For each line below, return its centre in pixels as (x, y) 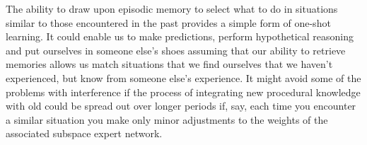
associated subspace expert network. (84, 133)
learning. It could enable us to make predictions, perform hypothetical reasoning (180, 36)
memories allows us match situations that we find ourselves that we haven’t (169, 64)
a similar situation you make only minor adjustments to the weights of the (167, 119)
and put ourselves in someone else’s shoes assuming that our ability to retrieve (176, 50)
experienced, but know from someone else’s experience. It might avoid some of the (183, 77)
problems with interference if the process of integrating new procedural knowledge (183, 92)
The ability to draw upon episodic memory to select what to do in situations (172, 8)
